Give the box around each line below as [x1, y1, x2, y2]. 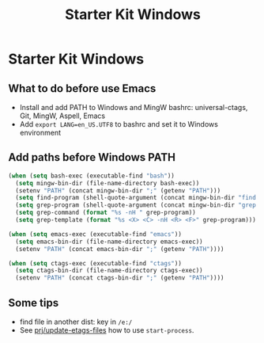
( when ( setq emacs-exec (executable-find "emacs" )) [8, 230, 182, 238]
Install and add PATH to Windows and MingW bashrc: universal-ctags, [19, 103, 248, 112]
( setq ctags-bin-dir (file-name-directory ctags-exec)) [15, 267, 203, 275]
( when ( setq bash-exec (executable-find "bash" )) [8, 172, 175, 180]
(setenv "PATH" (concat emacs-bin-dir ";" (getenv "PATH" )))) [15, 245, 224, 253]
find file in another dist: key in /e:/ [19, 317, 133, 326]
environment [19, 128, 62, 137]
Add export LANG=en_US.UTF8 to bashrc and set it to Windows [19, 120, 219, 128]
